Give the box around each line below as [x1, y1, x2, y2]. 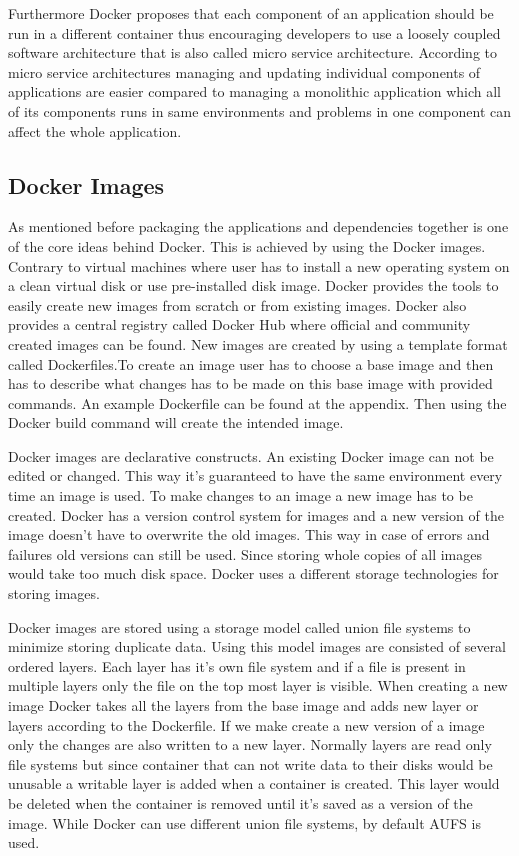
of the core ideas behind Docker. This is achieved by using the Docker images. [8, 235, 486, 256]
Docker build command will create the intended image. [8, 412, 344, 433]
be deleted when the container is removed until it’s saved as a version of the [8, 792, 473, 813]
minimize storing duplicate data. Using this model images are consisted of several [8, 636, 507, 657]
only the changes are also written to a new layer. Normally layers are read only [8, 734, 492, 755]
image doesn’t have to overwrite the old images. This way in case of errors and [8, 524, 490, 545]
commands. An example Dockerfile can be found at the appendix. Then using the [8, 392, 507, 413]
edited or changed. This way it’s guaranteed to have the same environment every [8, 465, 503, 486]
